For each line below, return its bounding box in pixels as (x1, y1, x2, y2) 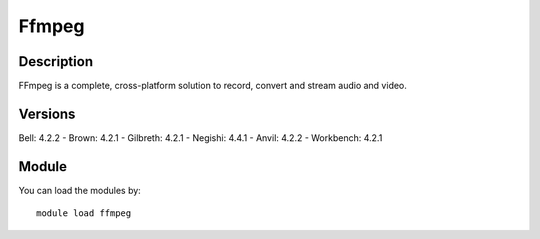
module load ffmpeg (36, 208, 132, 219)
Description (18, 53, 94, 70)
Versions (18, 105, 76, 122)
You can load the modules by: (18, 184, 142, 196)
